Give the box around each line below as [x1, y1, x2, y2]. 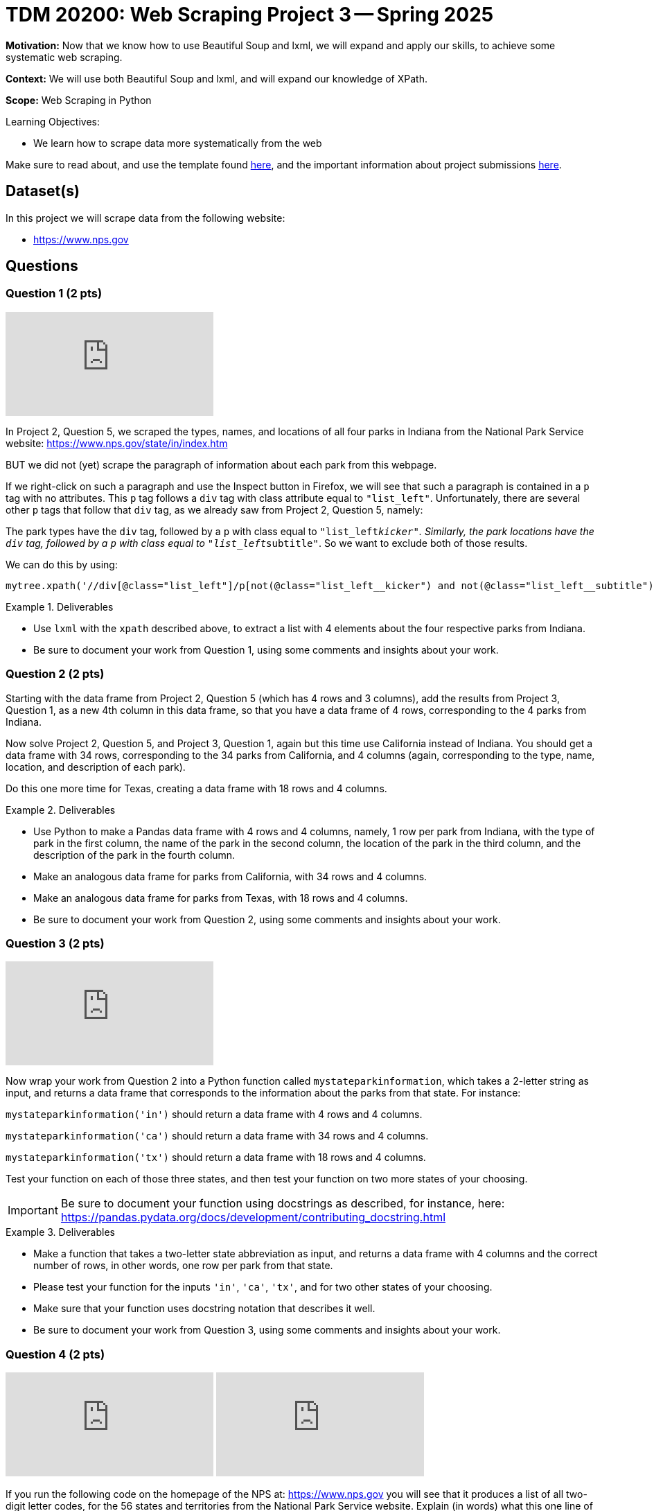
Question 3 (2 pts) [6, 936, 105, 950]
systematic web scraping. [6, 51, 123, 63]
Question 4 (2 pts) [6, 1347, 105, 1361]
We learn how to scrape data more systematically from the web [33, 137, 322, 149]
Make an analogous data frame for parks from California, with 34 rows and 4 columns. [33, 870, 427, 882]
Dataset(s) [6, 182, 80, 200]
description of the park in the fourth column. [33, 848, 236, 861]
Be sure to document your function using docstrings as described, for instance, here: [60, 1196, 505, 1211]
